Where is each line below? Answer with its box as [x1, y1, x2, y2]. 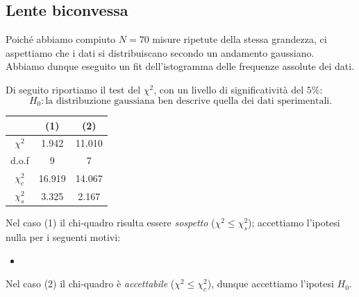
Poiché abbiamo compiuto [6, 32, 116, 46]
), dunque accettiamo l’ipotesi [207, 276, 334, 291]
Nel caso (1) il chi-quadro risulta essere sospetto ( [6, 215, 215, 230]
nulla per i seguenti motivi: [6, 230, 121, 244]
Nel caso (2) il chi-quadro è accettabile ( [6, 276, 175, 291]
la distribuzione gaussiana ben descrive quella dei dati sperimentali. [45, 96, 333, 106]
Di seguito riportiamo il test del [6, 82, 141, 96]
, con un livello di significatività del [153, 82, 304, 96]
